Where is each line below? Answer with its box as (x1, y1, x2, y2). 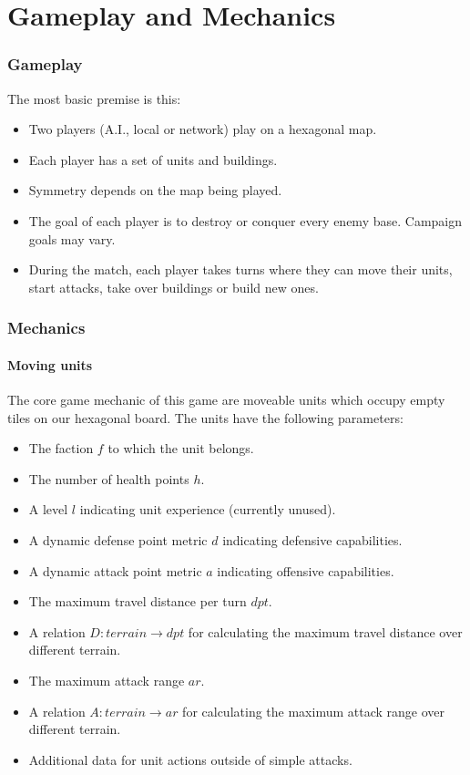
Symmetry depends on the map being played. (28, 181, 282, 200)
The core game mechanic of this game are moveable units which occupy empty (7, 389, 445, 408)
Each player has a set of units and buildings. (28, 150, 278, 169)
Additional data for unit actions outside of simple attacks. (28, 749, 352, 769)
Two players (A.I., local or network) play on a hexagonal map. (28, 119, 377, 139)
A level (28, 500, 68, 519)
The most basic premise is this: (7, 88, 181, 108)
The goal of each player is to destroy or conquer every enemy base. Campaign (28, 211, 462, 230)
